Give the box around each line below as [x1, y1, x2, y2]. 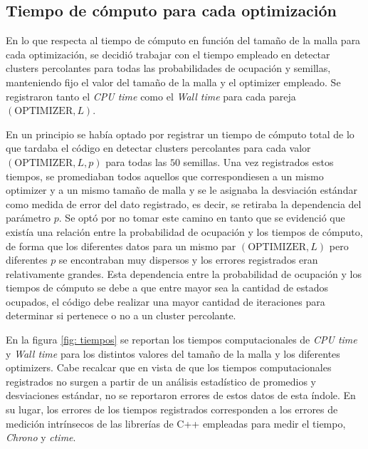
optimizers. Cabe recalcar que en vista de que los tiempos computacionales [6, 360, 332, 375]
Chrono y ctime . [6, 430, 76, 445]
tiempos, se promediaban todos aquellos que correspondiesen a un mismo [6, 168, 324, 183]
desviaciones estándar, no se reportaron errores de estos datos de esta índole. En [6, 388, 356, 403]
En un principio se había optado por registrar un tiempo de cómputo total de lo [6, 126, 354, 141]
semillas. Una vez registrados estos [183, 154, 334, 169]
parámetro [6, 210, 51, 225]
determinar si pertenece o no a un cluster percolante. [6, 308, 236, 323]
